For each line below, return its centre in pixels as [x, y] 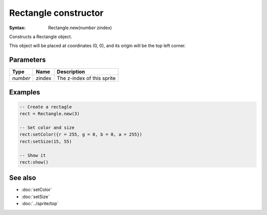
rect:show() [34, 162]
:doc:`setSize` [36, 196]
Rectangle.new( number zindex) [80, 28]
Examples [25, 92]
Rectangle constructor [56, 13]
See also [23, 178]
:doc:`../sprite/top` [40, 204]
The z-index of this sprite [86, 78]
